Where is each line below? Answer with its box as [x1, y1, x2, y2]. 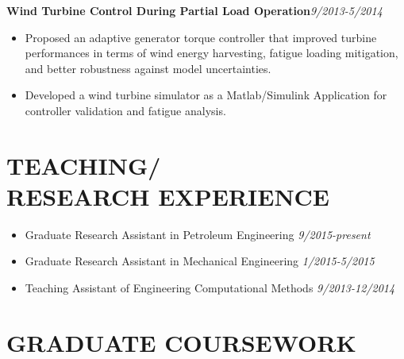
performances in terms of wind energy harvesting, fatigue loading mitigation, [25, 44, 398, 61]
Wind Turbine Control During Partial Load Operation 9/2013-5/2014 [6, 2, 383, 18]
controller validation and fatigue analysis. [25, 102, 226, 118]
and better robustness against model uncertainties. [25, 60, 271, 76]
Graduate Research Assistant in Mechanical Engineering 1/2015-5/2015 [25, 253, 375, 269]
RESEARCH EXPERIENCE [6, 179, 330, 212]
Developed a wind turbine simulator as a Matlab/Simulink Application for [25, 87, 387, 103]
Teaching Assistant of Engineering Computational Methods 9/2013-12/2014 [25, 280, 395, 296]
